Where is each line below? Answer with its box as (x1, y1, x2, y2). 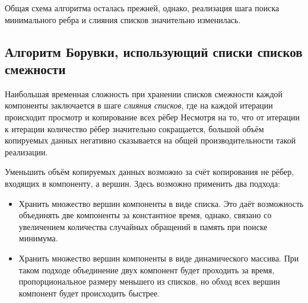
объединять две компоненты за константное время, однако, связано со (18, 209, 272, 221)
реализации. (5, 145, 48, 158)
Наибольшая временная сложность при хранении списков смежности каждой (5, 87, 283, 100)
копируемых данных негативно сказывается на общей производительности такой (5, 134, 296, 146)
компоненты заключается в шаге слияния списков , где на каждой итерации (5, 99, 273, 111)
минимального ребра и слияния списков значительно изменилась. (5, 13, 241, 25)
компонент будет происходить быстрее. (18, 286, 160, 299)
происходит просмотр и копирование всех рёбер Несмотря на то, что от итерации (5, 110, 300, 123)
